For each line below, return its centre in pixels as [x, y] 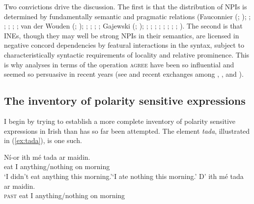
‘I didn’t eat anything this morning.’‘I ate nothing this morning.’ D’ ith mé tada [124, 176]
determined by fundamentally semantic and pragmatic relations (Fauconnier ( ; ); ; [127, 16]
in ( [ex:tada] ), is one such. [43, 140]
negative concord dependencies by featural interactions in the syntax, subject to [124, 45]
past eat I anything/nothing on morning [65, 195]
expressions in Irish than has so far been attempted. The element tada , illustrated [127, 131]
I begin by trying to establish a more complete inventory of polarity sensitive [120, 121]
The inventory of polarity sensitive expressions [125, 101]
